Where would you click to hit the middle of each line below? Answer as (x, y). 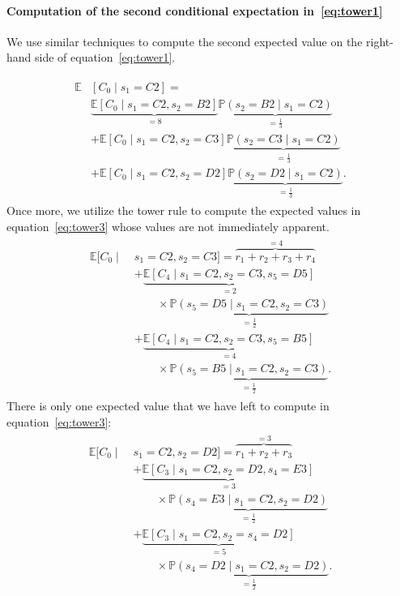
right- (380, 41)
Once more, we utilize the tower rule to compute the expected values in (184, 210)
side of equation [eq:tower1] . (105, 57)
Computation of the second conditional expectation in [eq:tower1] (195, 10)
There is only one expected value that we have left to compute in (168, 406)
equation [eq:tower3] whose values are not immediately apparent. (168, 226)
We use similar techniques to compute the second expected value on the (185, 41)
